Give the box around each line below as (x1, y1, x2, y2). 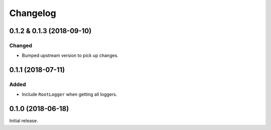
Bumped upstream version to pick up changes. (22, 53, 119, 59)
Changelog (9, 8, 56, 19)
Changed (9, 42, 33, 49)
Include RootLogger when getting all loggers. (22, 91, 117, 97)
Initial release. (9, 118, 38, 124)
